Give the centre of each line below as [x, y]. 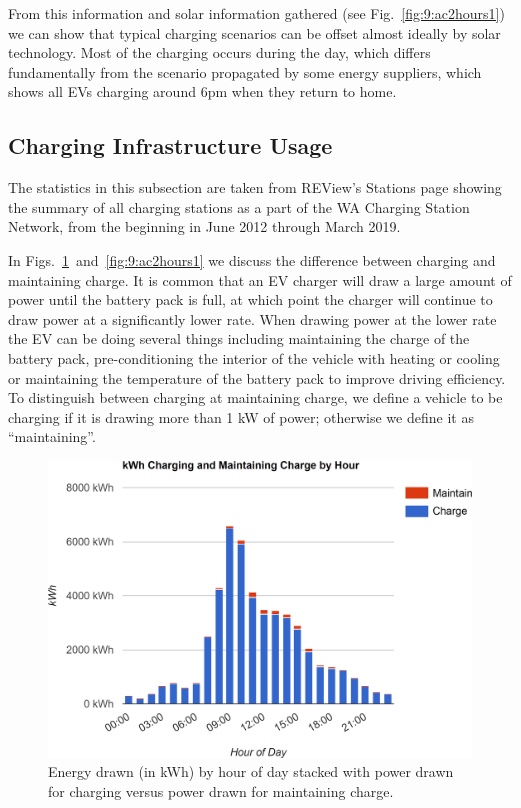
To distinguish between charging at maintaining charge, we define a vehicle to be [255, 397]
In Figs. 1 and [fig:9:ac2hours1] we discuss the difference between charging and [252, 259]
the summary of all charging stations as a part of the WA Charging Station [239, 206]
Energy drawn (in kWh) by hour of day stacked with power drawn [251, 771]
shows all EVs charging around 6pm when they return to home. [202, 91]
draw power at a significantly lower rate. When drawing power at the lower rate [252, 318]
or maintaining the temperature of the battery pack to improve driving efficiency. [257, 377]
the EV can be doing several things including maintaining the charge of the [239, 338]
